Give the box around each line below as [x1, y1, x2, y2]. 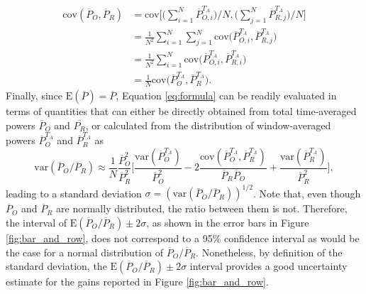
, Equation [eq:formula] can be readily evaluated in [116, 88, 337, 103]
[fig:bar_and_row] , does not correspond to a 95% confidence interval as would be [6, 230, 360, 245]
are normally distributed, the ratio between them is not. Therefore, [56, 201, 348, 216]
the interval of [6, 214, 67, 229]
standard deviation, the [6, 258, 107, 273]
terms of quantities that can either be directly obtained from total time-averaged [6, 104, 357, 119]
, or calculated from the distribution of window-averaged [85, 117, 331, 132]
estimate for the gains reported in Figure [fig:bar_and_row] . [6, 274, 269, 289]
